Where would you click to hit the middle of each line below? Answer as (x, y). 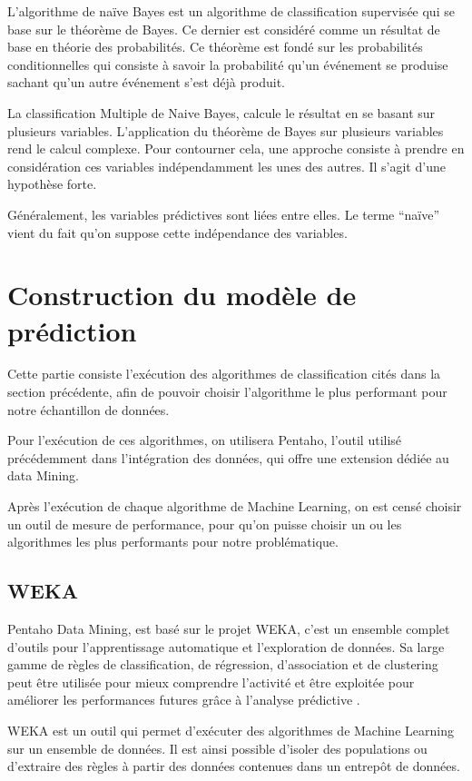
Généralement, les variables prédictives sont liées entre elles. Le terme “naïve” (224, 214)
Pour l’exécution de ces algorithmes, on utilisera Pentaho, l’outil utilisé (205, 440)
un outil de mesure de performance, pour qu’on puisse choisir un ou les (205, 524)
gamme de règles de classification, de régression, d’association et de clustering (223, 664)
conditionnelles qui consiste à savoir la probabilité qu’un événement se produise (228, 64)
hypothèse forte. (52, 184)
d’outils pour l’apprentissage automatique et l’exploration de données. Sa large (226, 646)
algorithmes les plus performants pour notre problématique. (173, 542)
